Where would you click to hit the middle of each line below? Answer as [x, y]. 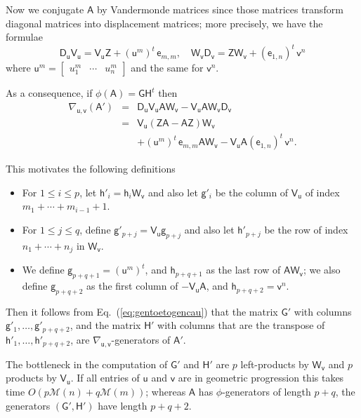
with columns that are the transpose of [241, 325]
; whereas [166, 391]
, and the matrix [105, 325]
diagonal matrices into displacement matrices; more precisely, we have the [164, 23]
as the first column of [132, 286]
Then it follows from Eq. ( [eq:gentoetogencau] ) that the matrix [142, 311]
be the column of [252, 192]
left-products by [275, 364]
